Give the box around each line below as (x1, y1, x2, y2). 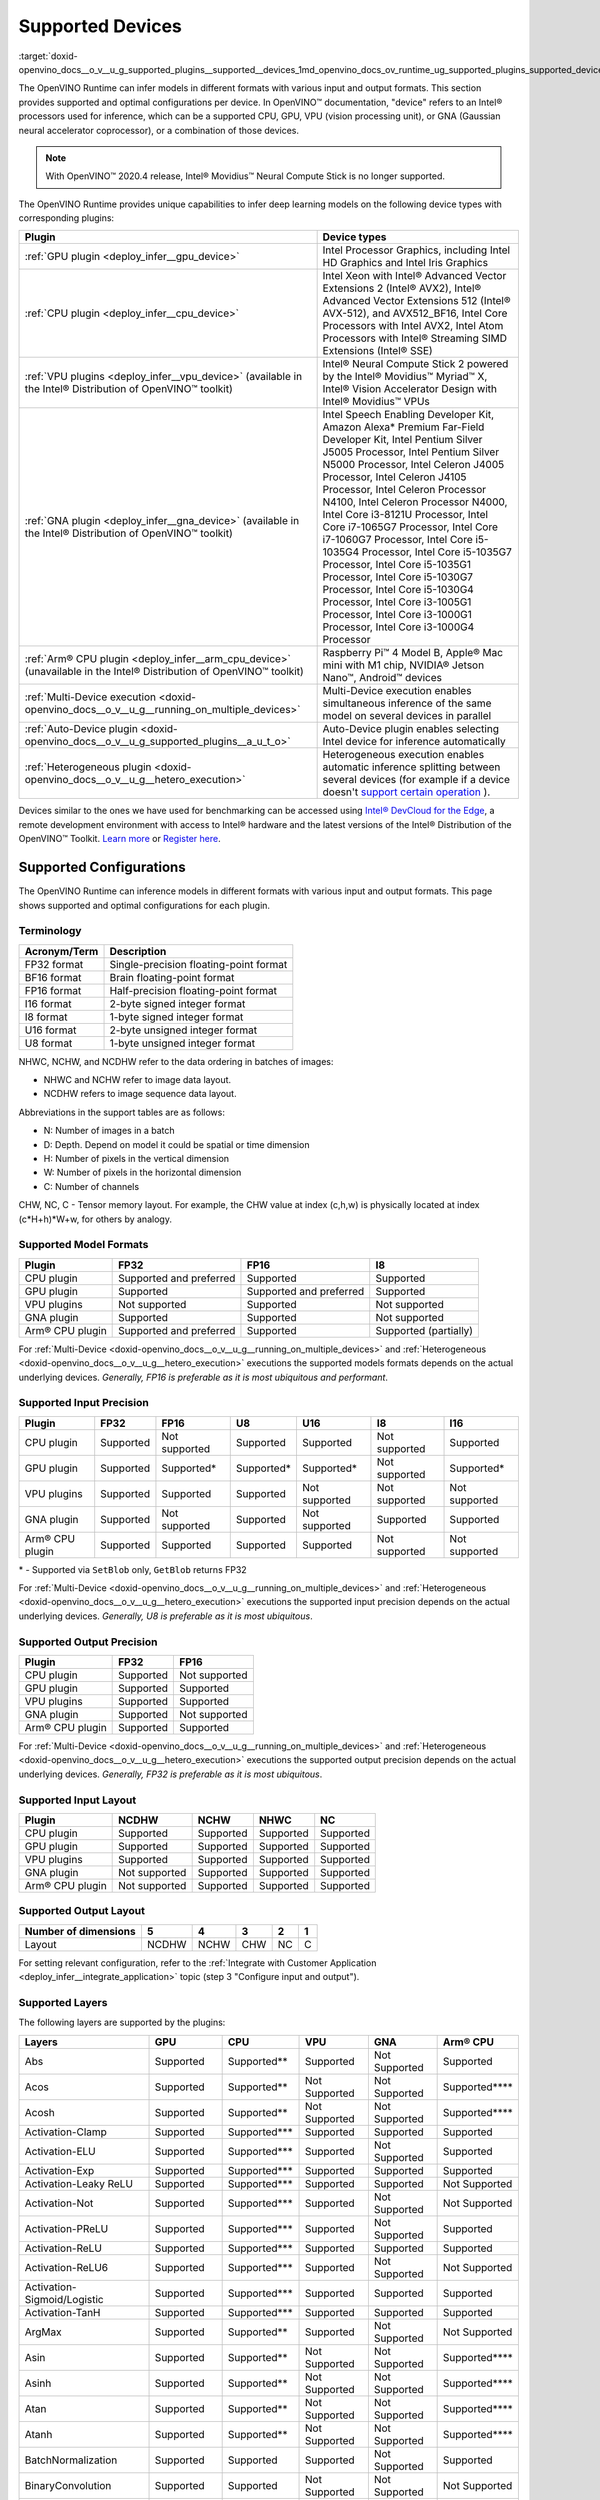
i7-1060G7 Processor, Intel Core (322, 533, 474, 547)
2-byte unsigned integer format (109, 1023, 258, 1037)
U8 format (24, 1036, 73, 1050)
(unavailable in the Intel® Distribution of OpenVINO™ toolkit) (24, 665, 304, 679)
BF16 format (24, 970, 82, 984)
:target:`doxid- (18, 50, 79, 62)
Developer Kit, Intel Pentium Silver (322, 433, 483, 447)
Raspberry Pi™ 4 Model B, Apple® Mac (322, 646, 504, 660)
